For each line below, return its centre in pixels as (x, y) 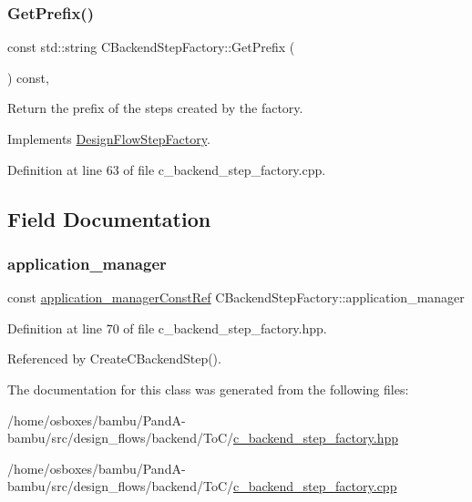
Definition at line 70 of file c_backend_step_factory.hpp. (167, 328)
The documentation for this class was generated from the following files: (208, 389)
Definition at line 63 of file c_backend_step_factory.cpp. (167, 169)
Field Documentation (109, 218)
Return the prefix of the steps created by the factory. (155, 108)
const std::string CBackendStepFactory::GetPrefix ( (151, 47)
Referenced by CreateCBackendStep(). (114, 359)
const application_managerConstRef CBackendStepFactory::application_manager (236, 297)
